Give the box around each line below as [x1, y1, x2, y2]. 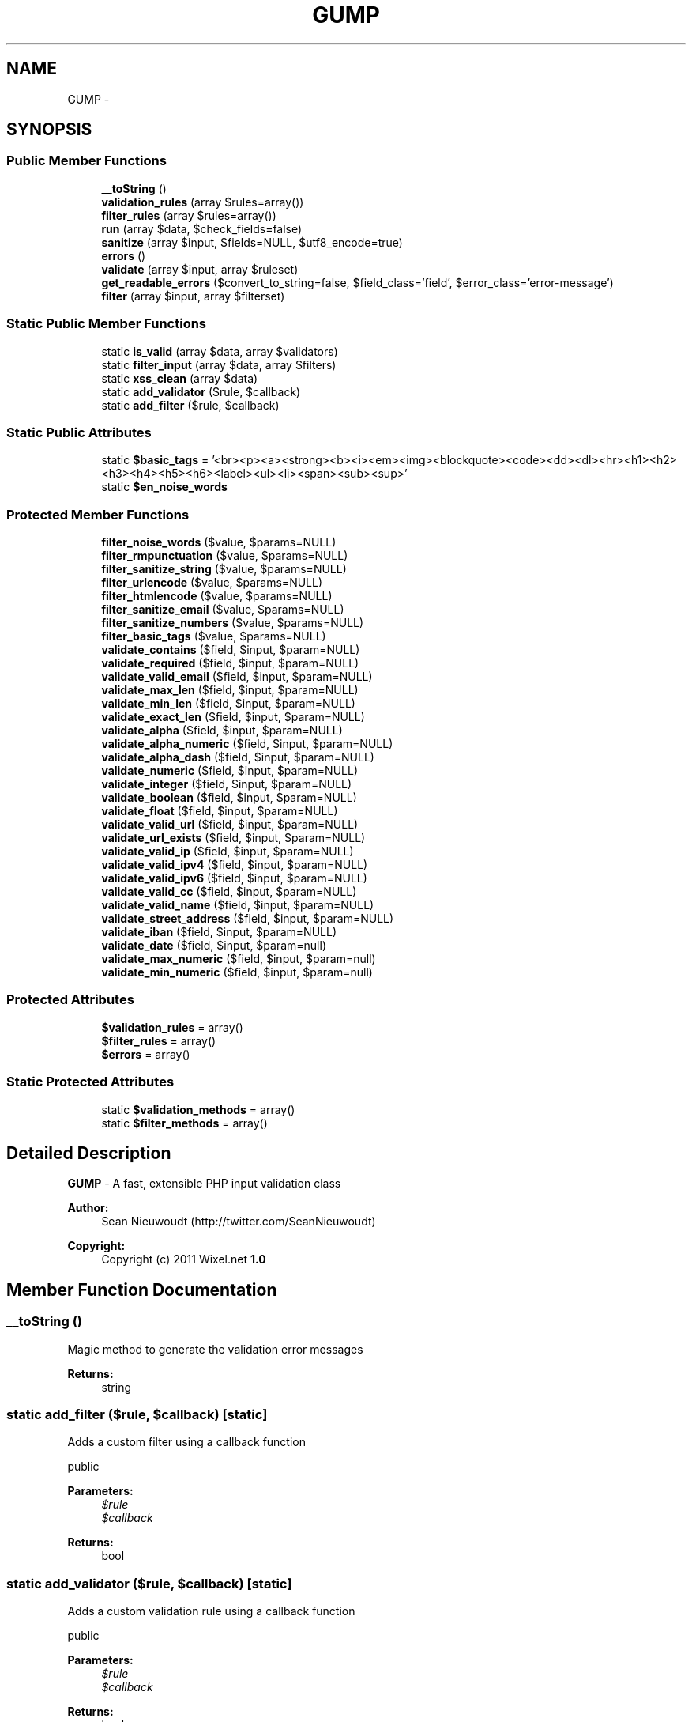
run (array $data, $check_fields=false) [101, 221, 303, 236]
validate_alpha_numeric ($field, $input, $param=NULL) [101, 737, 393, 751]
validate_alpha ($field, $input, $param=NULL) [101, 723, 343, 738]
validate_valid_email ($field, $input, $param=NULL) [101, 670, 373, 684]
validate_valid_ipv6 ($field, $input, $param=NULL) [101, 871, 367, 886]
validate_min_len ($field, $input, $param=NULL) [101, 697, 355, 711]
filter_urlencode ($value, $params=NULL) [101, 576, 323, 590]
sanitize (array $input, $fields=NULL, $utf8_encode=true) [101, 235, 403, 249]
